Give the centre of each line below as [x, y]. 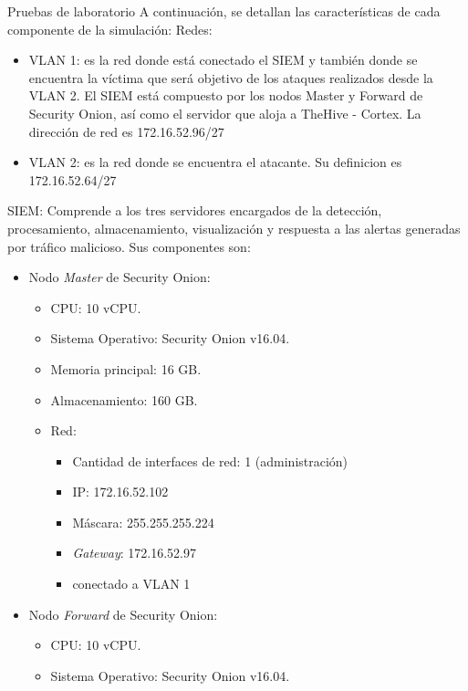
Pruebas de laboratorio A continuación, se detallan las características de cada [224, 11]
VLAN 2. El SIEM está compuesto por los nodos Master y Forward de [226, 95]
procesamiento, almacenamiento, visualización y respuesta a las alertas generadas [234, 228]
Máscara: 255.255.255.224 [143, 522]
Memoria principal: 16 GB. [126, 368]
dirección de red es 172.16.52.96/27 [126, 131]
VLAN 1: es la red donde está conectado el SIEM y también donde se [223, 60]
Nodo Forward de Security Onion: [123, 614]
